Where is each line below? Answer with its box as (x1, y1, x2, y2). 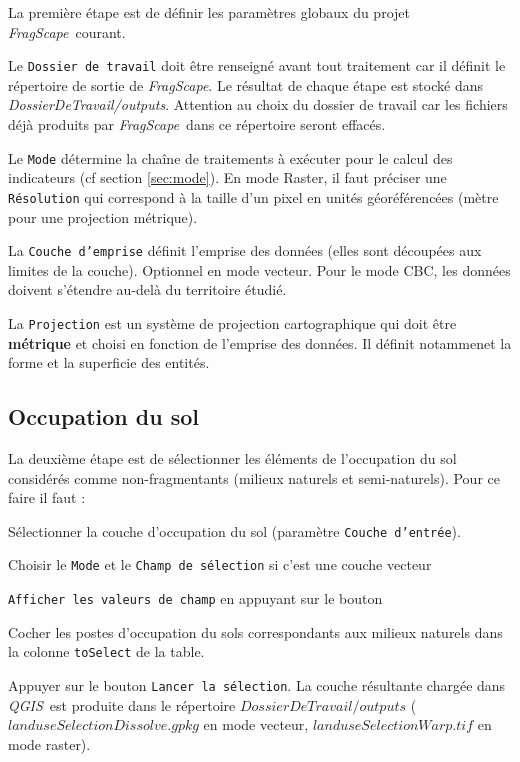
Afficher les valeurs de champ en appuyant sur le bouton (8, 588, 383, 609)
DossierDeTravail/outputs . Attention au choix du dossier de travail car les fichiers (8, 94, 508, 115)
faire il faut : (8, 487, 86, 508)
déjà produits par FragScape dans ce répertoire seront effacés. (8, 114, 386, 135)
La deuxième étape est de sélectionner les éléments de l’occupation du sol (8, 448, 457, 469)
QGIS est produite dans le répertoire (8, 694, 236, 715)
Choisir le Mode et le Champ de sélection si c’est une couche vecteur (8, 554, 432, 575)
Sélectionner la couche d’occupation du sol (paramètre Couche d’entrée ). (8, 520, 461, 541)
